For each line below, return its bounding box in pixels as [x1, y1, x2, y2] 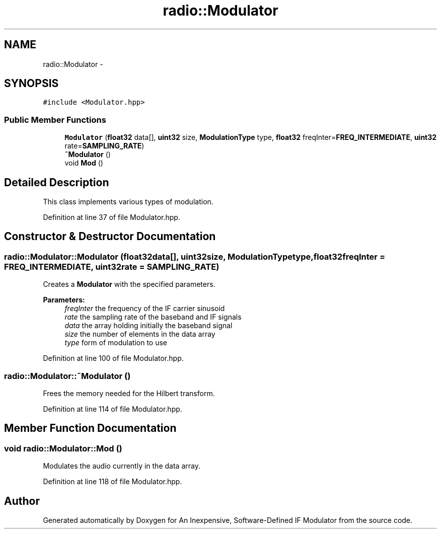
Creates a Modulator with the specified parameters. [43, 280, 215, 289]
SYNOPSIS [4, 77, 59, 90]
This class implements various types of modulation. [43, 197, 213, 206]
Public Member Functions [4, 114, 106, 125]
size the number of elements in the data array [64, 330, 215, 339]
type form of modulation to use [64, 338, 168, 347]
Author [4, 494, 40, 507]
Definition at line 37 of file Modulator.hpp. [43, 213, 180, 222]
